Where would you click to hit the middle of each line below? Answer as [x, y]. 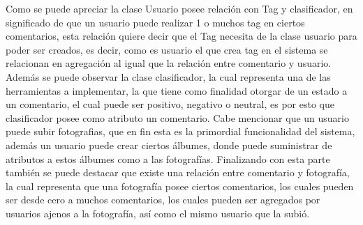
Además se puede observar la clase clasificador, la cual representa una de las [168, 76]
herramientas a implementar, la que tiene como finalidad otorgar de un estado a [177, 90]
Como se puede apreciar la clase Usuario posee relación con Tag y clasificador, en [179, 8]
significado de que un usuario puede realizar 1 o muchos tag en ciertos [155, 22]
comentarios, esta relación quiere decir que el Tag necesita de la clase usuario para [181, 36]
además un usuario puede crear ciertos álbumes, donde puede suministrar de [169, 145]
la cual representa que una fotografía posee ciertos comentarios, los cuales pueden [180, 186]
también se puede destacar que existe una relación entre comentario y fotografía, [178, 172]
